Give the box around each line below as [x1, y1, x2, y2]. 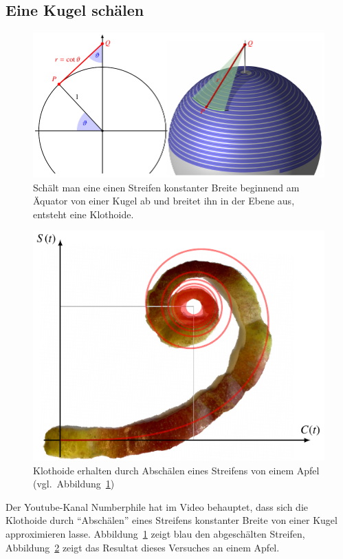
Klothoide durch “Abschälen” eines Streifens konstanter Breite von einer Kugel [5, 513, 338, 527]
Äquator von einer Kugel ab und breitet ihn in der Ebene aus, [33, 193, 295, 208]
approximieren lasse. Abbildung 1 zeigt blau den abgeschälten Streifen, [5, 526, 305, 540]
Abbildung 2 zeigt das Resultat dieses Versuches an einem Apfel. [5, 540, 280, 554]
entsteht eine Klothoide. [33, 207, 134, 221]
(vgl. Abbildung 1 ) [33, 476, 115, 491]
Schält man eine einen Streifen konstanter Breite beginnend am [33, 180, 300, 194]
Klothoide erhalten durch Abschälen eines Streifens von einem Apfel [33, 463, 320, 477]
